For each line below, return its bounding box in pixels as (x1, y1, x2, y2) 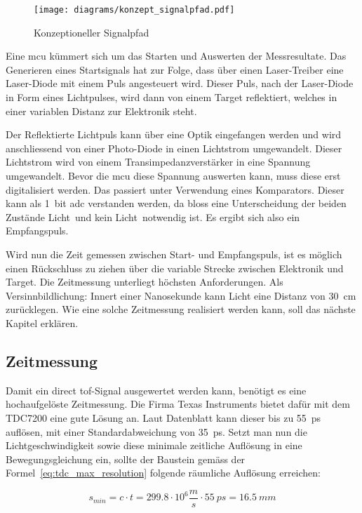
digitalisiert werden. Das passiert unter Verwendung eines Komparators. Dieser (6, 182, 344, 196)
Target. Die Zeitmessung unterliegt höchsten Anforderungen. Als (6, 274, 283, 289)
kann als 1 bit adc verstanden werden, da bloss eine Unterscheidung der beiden (6, 196, 347, 211)
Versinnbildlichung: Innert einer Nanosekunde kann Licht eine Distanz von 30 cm (6, 288, 356, 302)
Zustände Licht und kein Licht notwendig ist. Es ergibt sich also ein (6, 209, 300, 224)
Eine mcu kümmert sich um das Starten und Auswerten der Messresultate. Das (6, 48, 347, 63)
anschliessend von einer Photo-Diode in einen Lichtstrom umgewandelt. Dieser (6, 140, 342, 155)
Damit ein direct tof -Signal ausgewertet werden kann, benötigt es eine (6, 382, 307, 397)
